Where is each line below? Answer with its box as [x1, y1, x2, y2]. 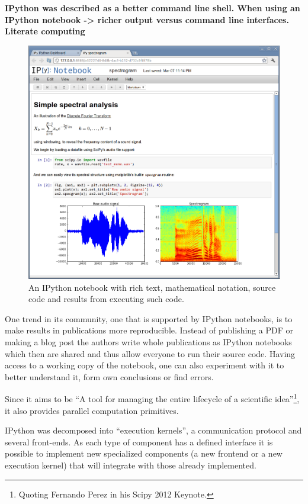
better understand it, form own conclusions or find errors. [5, 370, 214, 383]
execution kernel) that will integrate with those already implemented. [5, 459, 256, 471]
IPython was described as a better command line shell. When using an [5, 2, 300, 14]
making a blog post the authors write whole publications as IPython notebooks [5, 336, 292, 348]
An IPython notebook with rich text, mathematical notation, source [28, 281, 276, 293]
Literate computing [5, 25, 85, 37]
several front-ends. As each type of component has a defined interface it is [5, 435, 273, 448]
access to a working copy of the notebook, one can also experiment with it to [5, 359, 284, 371]
